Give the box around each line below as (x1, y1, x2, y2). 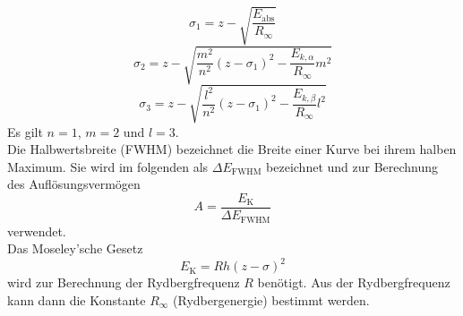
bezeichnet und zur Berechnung (266, 157, 439, 175)
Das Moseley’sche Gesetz (7, 239, 143, 258)
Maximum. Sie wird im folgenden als (7, 157, 209, 175)
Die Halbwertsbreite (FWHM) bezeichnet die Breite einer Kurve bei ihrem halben (7, 140, 457, 158)
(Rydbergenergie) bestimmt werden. (173, 290, 370, 309)
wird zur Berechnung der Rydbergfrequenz (7, 273, 240, 292)
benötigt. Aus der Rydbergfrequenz (257, 273, 450, 292)
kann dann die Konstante (7, 290, 146, 309)
